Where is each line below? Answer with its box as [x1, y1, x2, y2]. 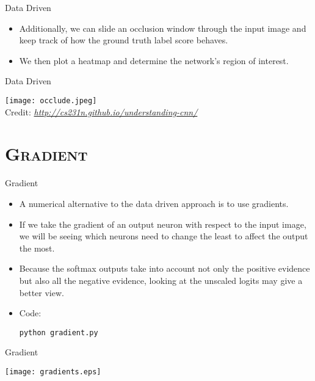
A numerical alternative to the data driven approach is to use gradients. [19, 197, 289, 209]
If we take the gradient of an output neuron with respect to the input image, [19, 217, 306, 230]
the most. [19, 241, 55, 254]
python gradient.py [19, 328, 98, 337]
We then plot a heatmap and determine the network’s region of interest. [19, 54, 289, 67]
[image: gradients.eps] [5, 367, 101, 376]
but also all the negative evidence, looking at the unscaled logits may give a [19, 274, 303, 286]
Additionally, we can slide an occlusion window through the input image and [19, 21, 306, 34]
